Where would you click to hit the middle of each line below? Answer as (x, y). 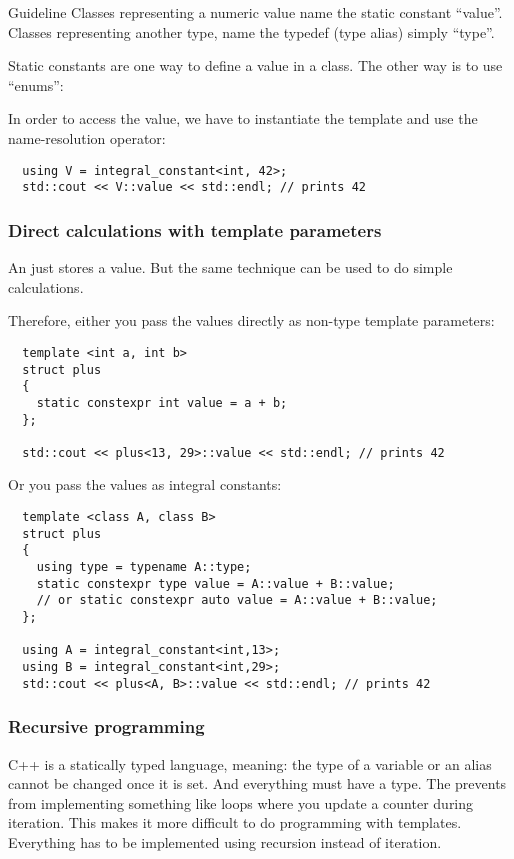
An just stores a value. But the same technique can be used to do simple (230, 267)
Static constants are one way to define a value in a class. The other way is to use (255, 65)
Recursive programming (106, 726)
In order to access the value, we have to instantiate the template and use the (243, 118)
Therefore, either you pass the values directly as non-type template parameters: (251, 320)
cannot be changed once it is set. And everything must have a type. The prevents (257, 783)
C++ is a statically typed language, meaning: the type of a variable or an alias (250, 763)
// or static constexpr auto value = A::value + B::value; (237, 600)
